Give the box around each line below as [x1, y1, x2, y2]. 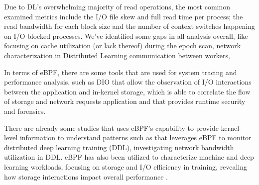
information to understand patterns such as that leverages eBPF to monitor [19, 132, 252, 143]
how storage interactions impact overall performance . [4, 171, 168, 182]
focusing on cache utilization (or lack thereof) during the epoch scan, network [4, 40, 241, 51]
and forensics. [4, 105, 46, 116]
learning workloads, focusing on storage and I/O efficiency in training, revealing [4, 161, 248, 172]
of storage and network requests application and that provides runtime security [4, 96, 246, 106]
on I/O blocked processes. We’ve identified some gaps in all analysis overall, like [4, 30, 248, 41]
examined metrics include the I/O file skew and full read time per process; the [4, 11, 243, 21]
